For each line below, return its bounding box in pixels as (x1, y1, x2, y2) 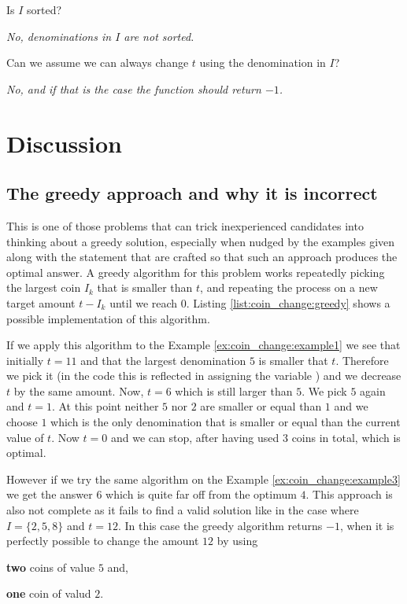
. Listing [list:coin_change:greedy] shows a (186, 294, 390, 311)
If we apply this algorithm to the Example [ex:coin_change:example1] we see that (6, 337, 401, 353)
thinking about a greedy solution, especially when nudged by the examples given (6, 233, 395, 249)
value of (6, 429, 44, 445)
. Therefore (335, 352, 389, 368)
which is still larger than (175, 382, 293, 399)
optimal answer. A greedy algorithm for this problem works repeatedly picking (6, 263, 385, 280)
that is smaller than (97, 279, 193, 296)
